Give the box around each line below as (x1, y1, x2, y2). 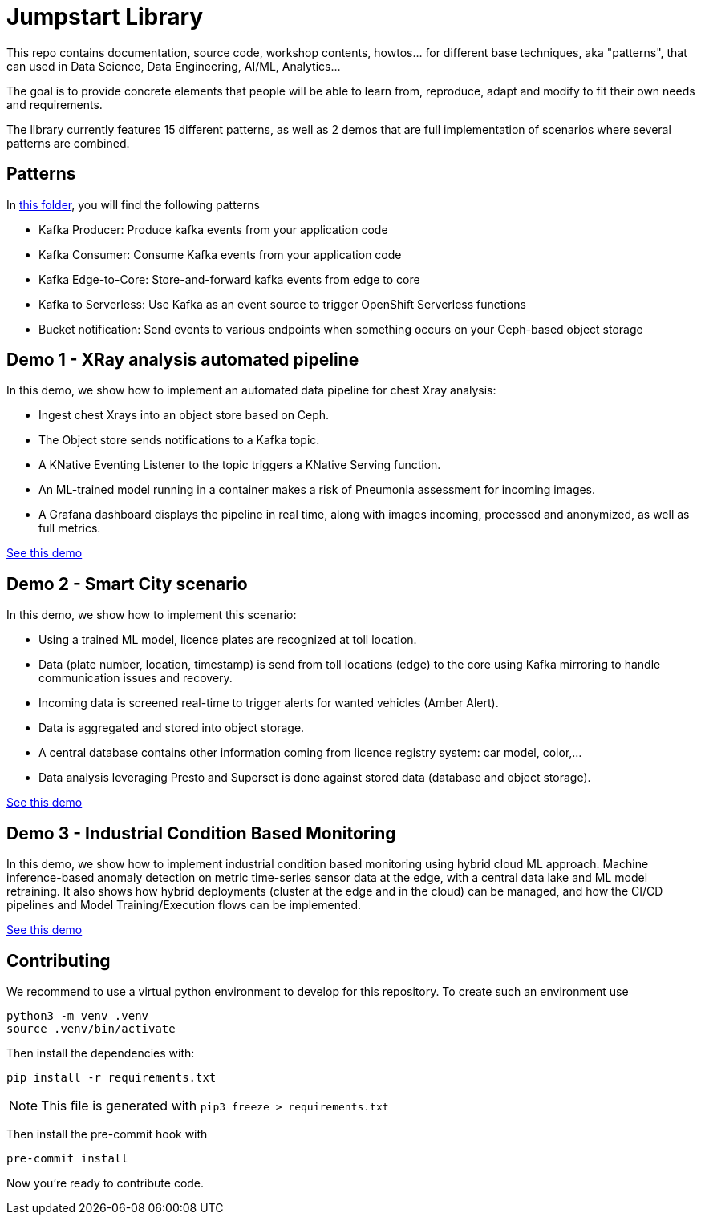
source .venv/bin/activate (6, 1021, 176, 1035)
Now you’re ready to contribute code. (6, 1175, 205, 1190)
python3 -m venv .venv (6, 1009, 149, 1022)
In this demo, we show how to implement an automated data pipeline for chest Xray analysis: (6, 383, 496, 398)
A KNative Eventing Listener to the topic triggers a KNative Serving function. (38, 458, 441, 472)
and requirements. (6, 97, 103, 111)
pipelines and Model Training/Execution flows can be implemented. (6, 898, 362, 912)
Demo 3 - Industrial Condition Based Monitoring (6, 823, 396, 843)
